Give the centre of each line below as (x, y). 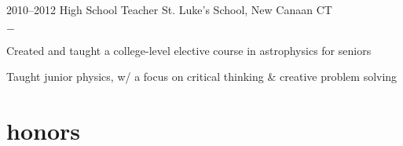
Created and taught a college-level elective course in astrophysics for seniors (189, 50)
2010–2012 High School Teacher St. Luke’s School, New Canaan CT (169, 9)
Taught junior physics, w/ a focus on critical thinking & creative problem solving (202, 77)
